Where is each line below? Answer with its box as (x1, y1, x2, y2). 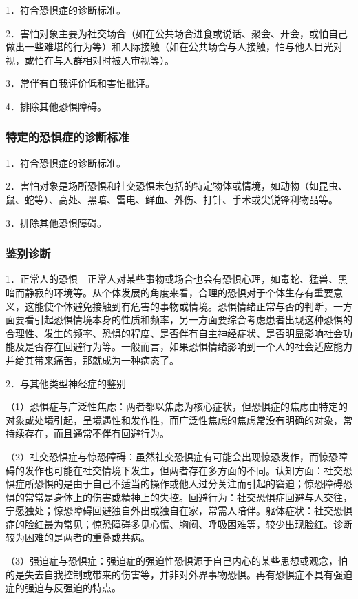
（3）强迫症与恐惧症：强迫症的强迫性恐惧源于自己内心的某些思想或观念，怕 (6, 554, 348, 568)
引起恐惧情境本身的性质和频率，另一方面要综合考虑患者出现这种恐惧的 (34, 312, 352, 327)
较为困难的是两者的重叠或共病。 (6, 530, 150, 545)
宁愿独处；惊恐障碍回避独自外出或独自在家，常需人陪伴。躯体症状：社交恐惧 (6, 503, 352, 518)
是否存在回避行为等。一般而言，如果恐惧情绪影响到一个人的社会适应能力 (24, 339, 352, 354)
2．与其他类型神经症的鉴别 (6, 376, 126, 390)
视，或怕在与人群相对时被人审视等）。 (6, 52, 174, 67)
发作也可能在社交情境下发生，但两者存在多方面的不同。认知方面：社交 (24, 463, 343, 477)
